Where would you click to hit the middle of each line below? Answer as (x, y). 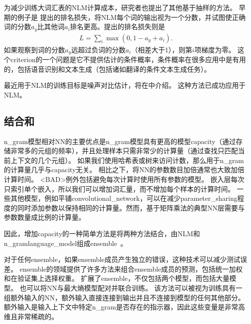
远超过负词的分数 (98, 49)
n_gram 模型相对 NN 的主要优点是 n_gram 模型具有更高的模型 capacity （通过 (120, 141)
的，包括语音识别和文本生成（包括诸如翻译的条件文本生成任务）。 (107, 69)
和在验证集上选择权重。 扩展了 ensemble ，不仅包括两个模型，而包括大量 (117, 278)
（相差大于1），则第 (162, 49)
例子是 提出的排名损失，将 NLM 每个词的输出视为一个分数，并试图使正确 (131, 17)
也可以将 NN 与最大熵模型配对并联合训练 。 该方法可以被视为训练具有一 (131, 288)
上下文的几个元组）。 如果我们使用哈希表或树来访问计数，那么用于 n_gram (127, 160)
